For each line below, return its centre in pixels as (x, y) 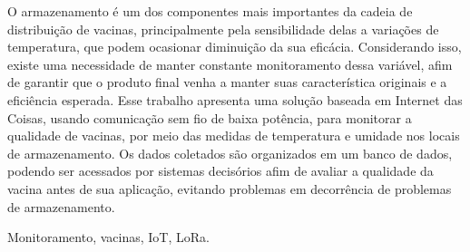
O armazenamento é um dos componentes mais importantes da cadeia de (210, 11)
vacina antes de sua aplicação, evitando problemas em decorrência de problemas (230, 188)
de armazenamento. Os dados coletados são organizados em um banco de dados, (230, 153)
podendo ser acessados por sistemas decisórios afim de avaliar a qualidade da (220, 171)
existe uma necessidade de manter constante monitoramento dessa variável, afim (230, 64)
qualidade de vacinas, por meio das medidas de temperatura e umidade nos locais (234, 136)
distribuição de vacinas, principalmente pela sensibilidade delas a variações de (223, 29)
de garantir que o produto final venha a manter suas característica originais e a (227, 82)
